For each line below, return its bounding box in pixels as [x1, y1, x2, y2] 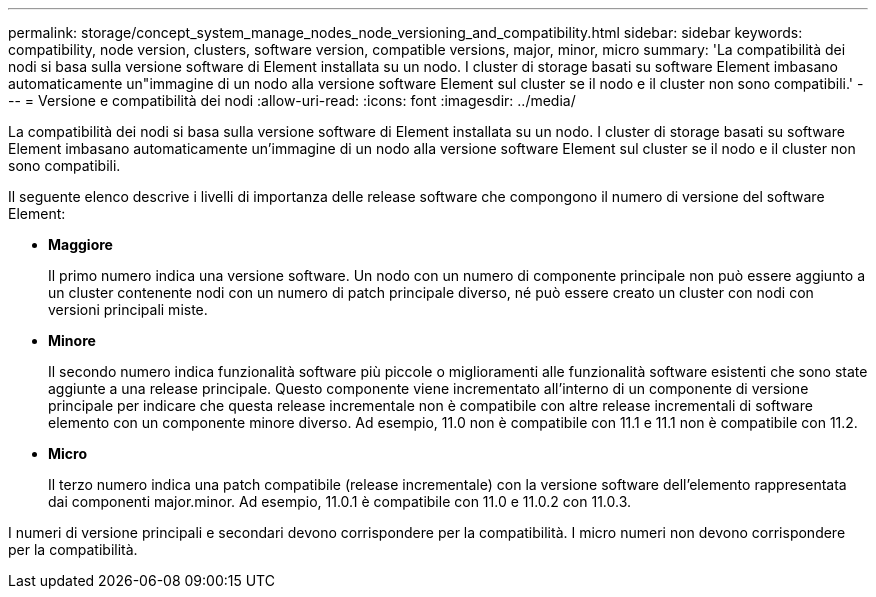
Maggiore [48, 236, 113, 253]
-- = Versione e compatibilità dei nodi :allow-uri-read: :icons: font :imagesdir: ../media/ [8, 92, 576, 109]
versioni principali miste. [48, 301, 208, 318]
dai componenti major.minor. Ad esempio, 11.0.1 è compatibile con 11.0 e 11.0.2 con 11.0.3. [48, 493, 632, 510]
